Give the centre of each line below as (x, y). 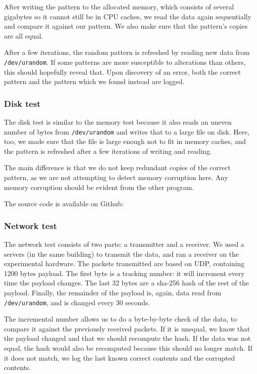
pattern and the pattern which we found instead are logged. (94, 81)
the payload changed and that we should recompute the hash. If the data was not (128, 338)
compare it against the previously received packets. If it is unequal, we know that (127, 328)
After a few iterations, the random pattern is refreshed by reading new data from (127, 52)
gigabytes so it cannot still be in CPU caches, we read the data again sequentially (128, 16)
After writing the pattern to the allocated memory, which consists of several (119, 6)
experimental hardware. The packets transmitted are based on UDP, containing (124, 263)
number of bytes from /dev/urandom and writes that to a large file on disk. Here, (127, 131)
